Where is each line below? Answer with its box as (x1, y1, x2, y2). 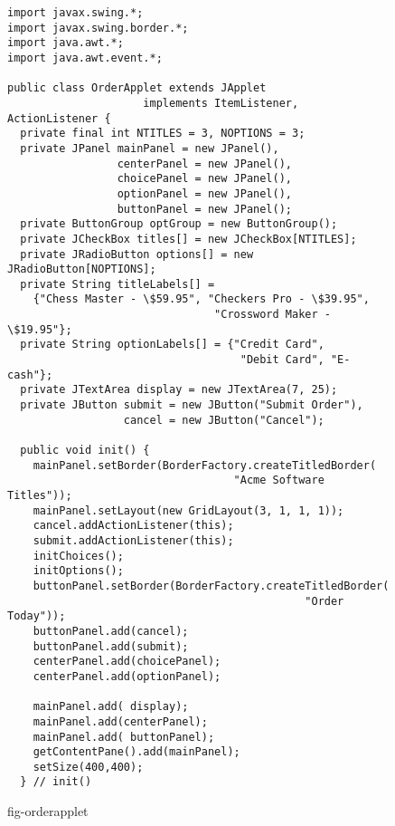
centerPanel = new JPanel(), (117, 157, 292, 170)
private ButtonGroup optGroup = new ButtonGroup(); (20, 217, 338, 231)
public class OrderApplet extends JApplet (7, 82, 267, 95)
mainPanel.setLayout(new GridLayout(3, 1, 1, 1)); (33, 504, 344, 517)
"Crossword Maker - (214, 308, 331, 322)
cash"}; (7, 368, 53, 381)
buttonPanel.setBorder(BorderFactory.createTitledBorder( (33, 579, 390, 592)
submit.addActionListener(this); (33, 533, 234, 547)
